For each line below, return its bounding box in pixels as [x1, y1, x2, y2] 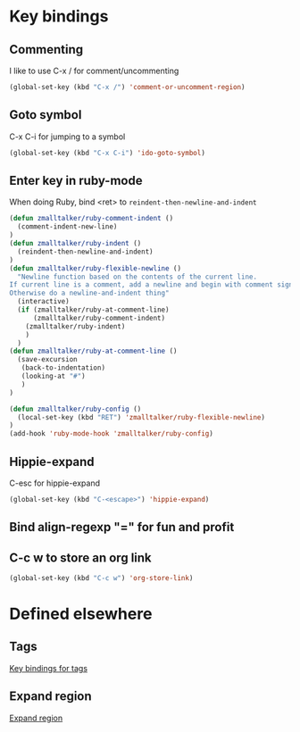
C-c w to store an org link [9, 550, 152, 565]
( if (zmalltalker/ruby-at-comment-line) [17, 305, 170, 314]
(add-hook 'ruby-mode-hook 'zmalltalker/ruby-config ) [9, 429, 214, 438]
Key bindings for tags [9, 662, 87, 673]
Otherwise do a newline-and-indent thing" [9, 288, 170, 298]
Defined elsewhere [9, 604, 153, 624]
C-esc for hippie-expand [9, 478, 101, 488]
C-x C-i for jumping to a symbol [9, 131, 126, 142]
